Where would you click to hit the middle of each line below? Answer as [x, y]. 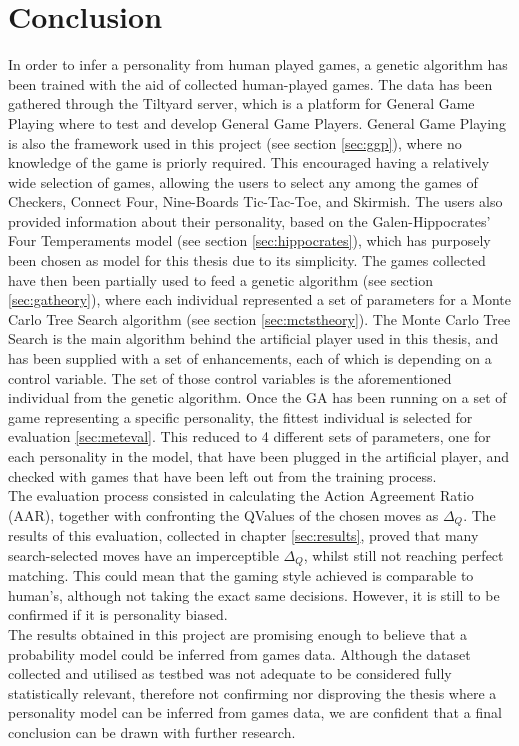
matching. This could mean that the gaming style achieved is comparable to [241, 575]
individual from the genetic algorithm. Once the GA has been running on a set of [257, 397]
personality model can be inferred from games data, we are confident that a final [255, 712]
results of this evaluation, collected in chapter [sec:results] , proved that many [243, 535]
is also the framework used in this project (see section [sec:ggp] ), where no [235, 142]
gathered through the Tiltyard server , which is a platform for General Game [241, 103]
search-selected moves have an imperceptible [143, 554]
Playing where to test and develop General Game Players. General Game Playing [257, 122]
